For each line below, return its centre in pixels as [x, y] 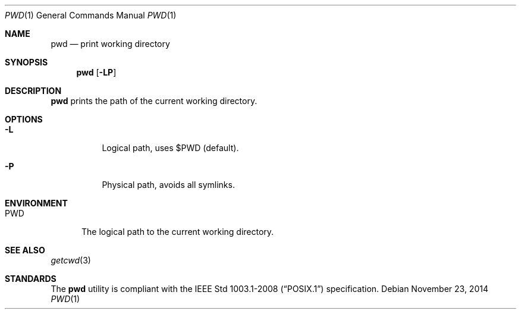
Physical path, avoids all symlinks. [168, 185]
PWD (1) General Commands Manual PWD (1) [91, 15]
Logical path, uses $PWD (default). [170, 148]
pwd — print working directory [110, 44]
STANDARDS [31, 279]
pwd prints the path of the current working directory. [154, 101]
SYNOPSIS [26, 62]
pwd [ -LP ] [96, 72]
